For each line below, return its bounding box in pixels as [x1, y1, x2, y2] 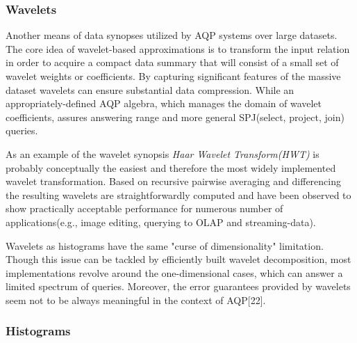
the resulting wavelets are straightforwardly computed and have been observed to [6, 187, 351, 202]
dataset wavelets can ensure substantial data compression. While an [6, 82, 294, 97]
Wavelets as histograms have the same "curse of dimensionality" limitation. [6, 238, 324, 253]
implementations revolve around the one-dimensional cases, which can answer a [6, 265, 343, 280]
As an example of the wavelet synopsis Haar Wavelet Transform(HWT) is [6, 146, 319, 161]
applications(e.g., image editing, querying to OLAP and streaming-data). [6, 214, 316, 229]
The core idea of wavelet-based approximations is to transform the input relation [6, 41, 350, 56]
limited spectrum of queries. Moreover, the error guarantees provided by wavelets [6, 279, 351, 294]
